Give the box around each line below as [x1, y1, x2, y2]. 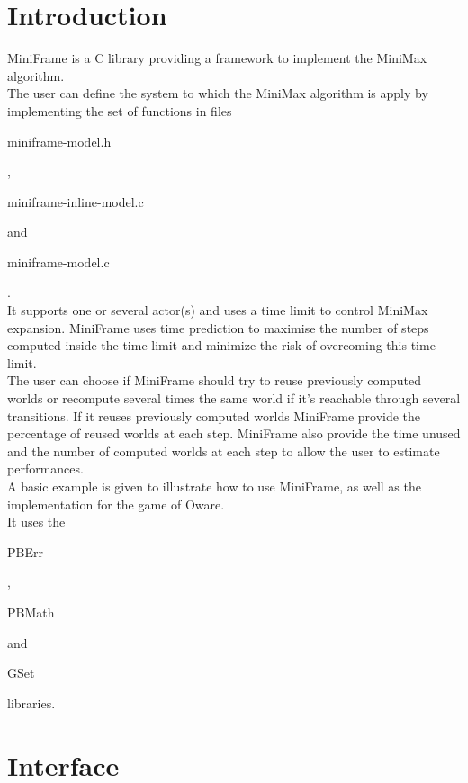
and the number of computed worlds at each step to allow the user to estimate [7, 441, 440, 460]
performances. [7, 459, 84, 478]
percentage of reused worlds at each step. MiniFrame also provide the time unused [7, 424, 461, 443]
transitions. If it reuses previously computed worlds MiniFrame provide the [7, 406, 421, 425]
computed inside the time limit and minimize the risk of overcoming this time [7, 336, 436, 355]
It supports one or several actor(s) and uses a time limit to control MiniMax [7, 301, 428, 319]
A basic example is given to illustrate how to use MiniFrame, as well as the [7, 477, 421, 495]
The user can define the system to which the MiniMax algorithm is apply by [7, 84, 428, 103]
